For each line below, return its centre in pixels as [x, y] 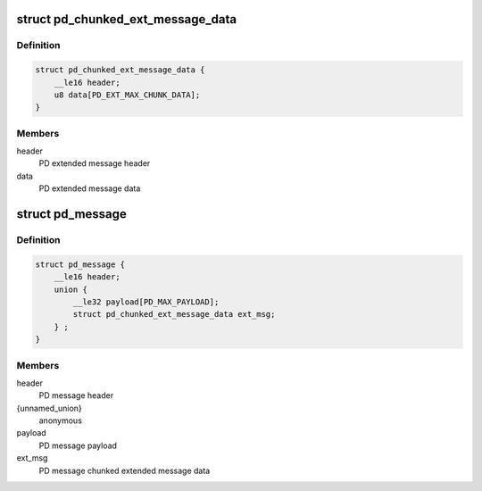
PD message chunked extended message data [125, 470]
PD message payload [78, 445]
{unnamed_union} [49, 408]
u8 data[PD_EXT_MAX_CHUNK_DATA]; [127, 95]
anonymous [60, 420]
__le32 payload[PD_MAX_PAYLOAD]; [146, 302]
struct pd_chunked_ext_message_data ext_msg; [174, 314]
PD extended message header [95, 163]
